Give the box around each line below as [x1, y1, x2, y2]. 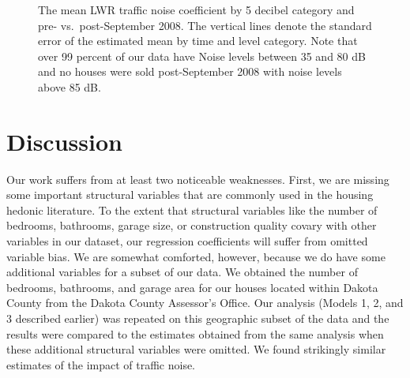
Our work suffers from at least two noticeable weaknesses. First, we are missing [6, 170, 389, 187]
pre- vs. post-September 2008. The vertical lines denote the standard [38, 17, 372, 33]
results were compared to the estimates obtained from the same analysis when [6, 325, 384, 342]
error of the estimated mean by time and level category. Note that [38, 32, 358, 49]
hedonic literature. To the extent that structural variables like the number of [6, 201, 378, 218]
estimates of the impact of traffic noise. [6, 356, 196, 372]
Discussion [6, 125, 122, 157]
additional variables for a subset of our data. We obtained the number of [6, 264, 358, 280]
